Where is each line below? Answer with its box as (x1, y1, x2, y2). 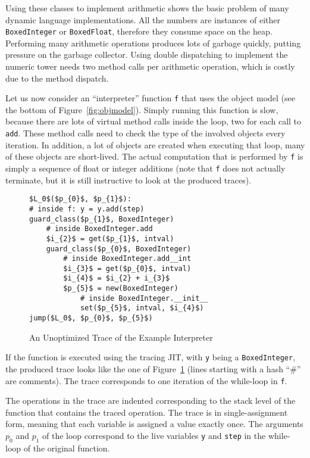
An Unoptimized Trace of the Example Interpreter (29, 331, 213, 343)
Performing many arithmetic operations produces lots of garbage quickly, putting (5, 36, 301, 49)
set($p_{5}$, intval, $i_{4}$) (80, 304, 204, 313)
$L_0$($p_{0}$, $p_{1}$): (29, 195, 131, 204)
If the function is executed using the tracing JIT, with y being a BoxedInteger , (5, 351, 296, 363)
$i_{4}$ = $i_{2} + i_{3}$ (63, 274, 170, 283)
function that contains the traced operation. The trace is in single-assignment (5, 406, 288, 418)
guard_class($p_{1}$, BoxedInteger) (29, 214, 174, 223)
